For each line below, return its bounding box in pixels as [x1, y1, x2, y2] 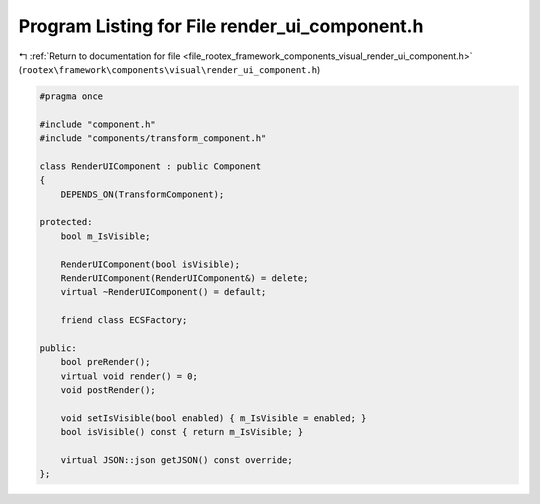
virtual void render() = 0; [60, 370, 199, 382]
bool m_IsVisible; [60, 230, 151, 242]
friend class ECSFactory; [60, 315, 188, 326]
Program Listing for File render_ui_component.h [18, 15, 424, 37]
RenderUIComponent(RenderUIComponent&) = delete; [60, 273, 309, 284]
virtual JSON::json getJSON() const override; [60, 455, 294, 466]
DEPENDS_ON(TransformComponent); [60, 188, 225, 200]
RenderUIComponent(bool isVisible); [60, 258, 240, 270]
